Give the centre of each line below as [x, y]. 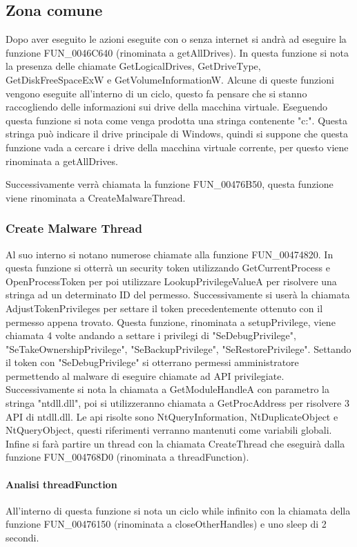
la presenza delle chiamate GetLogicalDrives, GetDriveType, [133, 66]
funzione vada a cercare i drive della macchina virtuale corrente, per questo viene [177, 147]
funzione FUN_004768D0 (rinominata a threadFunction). [127, 457]
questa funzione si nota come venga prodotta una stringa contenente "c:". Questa [177, 120]
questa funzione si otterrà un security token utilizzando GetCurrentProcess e [168, 268]
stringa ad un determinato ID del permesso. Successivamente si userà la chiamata [178, 295]
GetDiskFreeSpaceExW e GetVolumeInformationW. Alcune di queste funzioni [170, 79]
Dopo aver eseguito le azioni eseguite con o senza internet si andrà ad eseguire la [176, 39]
